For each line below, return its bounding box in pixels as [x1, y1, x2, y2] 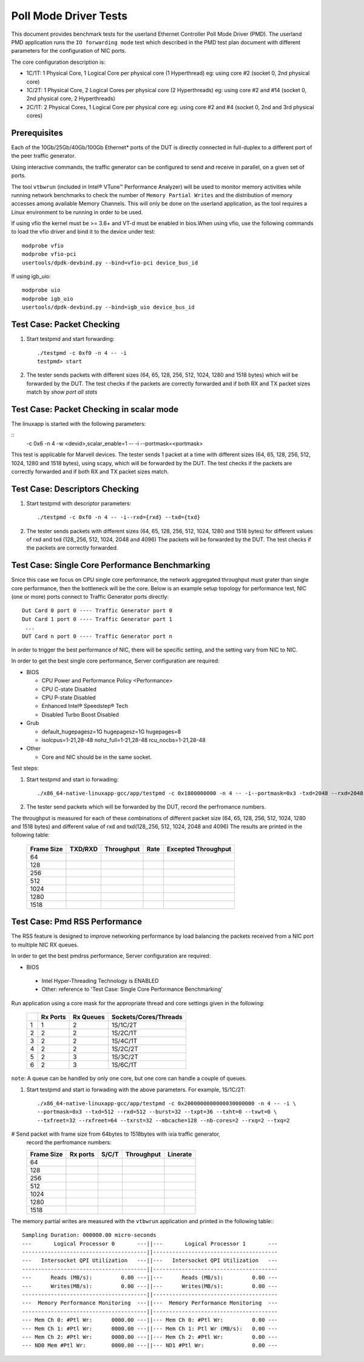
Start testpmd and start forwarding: [26, 335, 115, 343]
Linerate [167, 1150, 192, 1158]
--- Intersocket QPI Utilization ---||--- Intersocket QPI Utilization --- [22, 1257, 278, 1264]
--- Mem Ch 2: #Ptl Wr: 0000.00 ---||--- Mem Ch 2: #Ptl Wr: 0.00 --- [22, 1333, 278, 1340]
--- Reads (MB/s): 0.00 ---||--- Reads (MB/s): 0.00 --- [22, 1274, 278, 1281]
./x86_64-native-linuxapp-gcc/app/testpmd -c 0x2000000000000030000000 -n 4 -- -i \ [37, 1100, 297, 1107]
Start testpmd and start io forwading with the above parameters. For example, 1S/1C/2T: [26, 1086, 246, 1093]
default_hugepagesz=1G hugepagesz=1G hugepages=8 [41, 728, 181, 735]
